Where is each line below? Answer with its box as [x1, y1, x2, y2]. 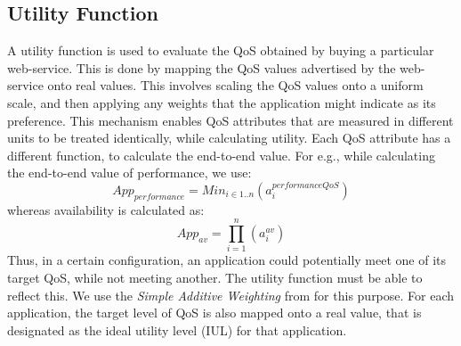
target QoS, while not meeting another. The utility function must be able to [7, 268, 423, 287]
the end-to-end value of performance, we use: [7, 163, 252, 182]
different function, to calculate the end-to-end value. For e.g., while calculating [7, 145, 435, 164]
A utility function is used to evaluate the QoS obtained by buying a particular [7, 41, 434, 60]
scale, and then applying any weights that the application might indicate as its [7, 93, 436, 111]
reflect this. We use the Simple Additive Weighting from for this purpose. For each [7, 285, 455, 304]
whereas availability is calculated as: [7, 200, 205, 218]
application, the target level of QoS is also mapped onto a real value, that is [7, 303, 422, 322]
